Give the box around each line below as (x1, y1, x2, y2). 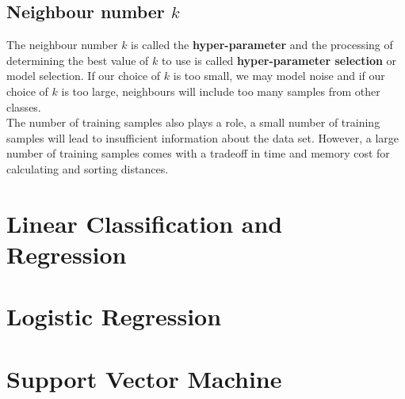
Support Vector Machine (6, 362, 282, 394)
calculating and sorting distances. (6, 160, 169, 177)
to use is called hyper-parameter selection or (162, 51, 397, 68)
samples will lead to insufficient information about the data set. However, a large (6, 129, 399, 146)
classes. (6, 98, 41, 115)
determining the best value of (6, 51, 149, 68)
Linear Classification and (6, 207, 283, 239)
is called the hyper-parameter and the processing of (131, 36, 393, 53)
